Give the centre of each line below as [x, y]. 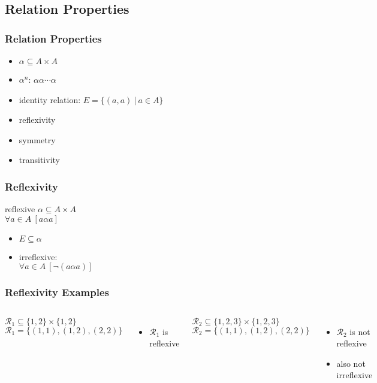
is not [360, 331]
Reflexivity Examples [57, 292]
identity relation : [50, 99]
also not [351, 363]
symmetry [37, 139]
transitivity [39, 160]
